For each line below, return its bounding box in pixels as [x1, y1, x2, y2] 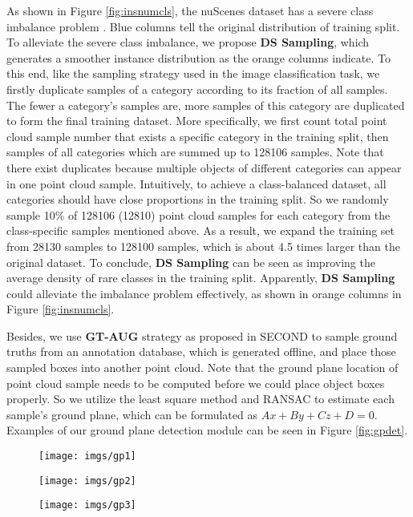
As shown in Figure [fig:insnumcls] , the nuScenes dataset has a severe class [6, 2, 374, 18]
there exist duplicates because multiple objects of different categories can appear [6, 159, 402, 176]
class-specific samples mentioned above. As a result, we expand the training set [6, 222, 395, 239]
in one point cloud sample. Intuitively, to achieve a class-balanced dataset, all [6, 175, 387, 192]
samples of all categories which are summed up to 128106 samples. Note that [6, 143, 384, 160]
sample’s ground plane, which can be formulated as [6, 406, 257, 422]
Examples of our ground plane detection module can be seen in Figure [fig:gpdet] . [6, 422, 408, 438]
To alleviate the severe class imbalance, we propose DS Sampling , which [6, 34, 370, 50]
